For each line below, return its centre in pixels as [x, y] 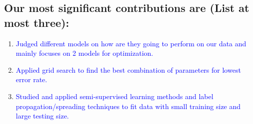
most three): [37, 22]
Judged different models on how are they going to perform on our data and [131, 43]
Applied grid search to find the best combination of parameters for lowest [128, 69]
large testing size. [42, 116]
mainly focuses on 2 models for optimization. [84, 53]
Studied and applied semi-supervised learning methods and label [114, 96]
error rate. [31, 79]
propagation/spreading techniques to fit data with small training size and [128, 106]
